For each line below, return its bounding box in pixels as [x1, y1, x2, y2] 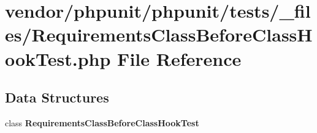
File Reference [117, 46, 242, 71]
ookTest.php [5, 46, 111, 71]
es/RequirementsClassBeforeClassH [5, 22, 313, 47]
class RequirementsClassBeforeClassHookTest [5, 116, 199, 129]
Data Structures [5, 88, 109, 107]
